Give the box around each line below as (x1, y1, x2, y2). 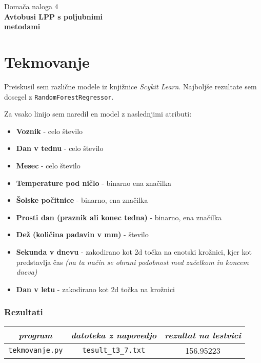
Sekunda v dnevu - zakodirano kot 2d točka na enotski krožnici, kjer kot (16, 246, 252, 257)
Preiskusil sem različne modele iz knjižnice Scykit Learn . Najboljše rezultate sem (4, 81, 257, 91)
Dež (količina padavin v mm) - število (16, 229, 149, 240)
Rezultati (4, 305, 43, 318)
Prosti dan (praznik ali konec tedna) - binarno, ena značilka (16, 212, 222, 222)
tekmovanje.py (8, 346, 63, 354)
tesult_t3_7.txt (82, 346, 146, 354)
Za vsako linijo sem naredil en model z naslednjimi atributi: (4, 108, 192, 119)
